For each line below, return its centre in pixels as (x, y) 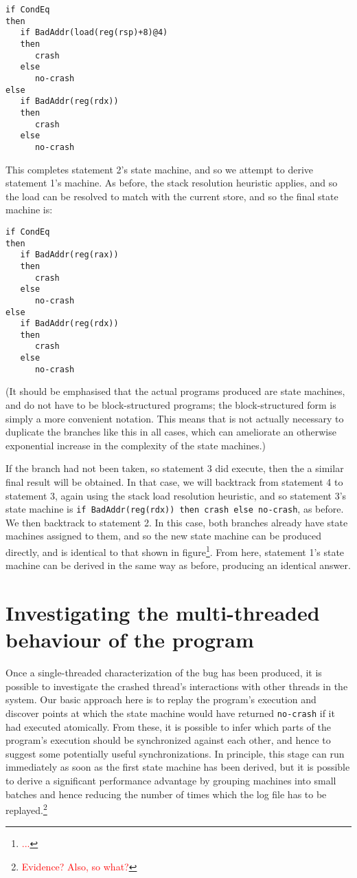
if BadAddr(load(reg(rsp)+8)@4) (94, 33)
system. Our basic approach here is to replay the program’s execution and (161, 699)
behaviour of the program (130, 640)
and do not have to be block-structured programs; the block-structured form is (171, 405)
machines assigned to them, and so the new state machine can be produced (164, 536)
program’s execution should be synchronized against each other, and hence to (168, 740)
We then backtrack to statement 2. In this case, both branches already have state (177, 522)
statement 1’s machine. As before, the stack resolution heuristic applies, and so (172, 183)
